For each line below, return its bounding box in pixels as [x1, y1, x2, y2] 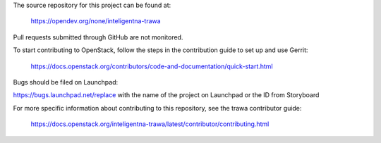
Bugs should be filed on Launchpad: [13, 77, 119, 86]
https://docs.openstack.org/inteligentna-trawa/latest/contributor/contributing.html [30, 120, 270, 128]
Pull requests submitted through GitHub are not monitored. [13, 32, 183, 42]
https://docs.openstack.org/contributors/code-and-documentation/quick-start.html [30, 62, 273, 70]
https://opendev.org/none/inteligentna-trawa [30, 17, 162, 25]
